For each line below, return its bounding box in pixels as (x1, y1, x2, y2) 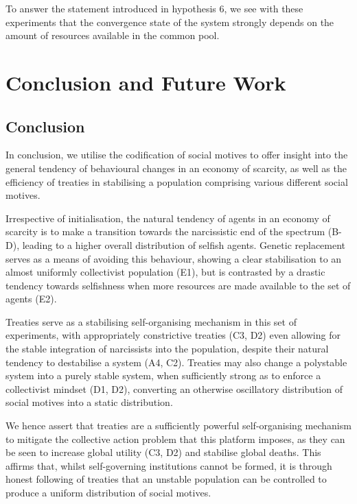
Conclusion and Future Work (5, 68, 286, 96)
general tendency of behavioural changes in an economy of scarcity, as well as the (5, 160, 347, 175)
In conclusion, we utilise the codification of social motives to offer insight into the (5, 147, 348, 162)
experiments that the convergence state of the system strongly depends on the (5, 14, 334, 29)
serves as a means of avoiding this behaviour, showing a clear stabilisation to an (5, 251, 342, 265)
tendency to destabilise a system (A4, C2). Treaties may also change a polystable (5, 355, 347, 369)
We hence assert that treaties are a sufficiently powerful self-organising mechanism (5, 418, 352, 433)
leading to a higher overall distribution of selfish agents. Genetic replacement (22, 237, 346, 252)
